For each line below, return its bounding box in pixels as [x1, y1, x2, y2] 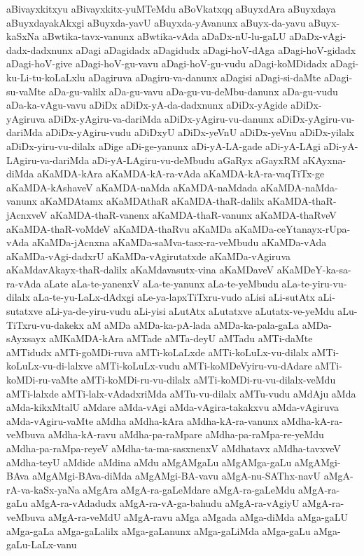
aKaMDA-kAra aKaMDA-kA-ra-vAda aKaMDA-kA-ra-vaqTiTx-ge [36, 166, 325, 181]
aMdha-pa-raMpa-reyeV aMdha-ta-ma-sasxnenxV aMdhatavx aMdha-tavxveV [6, 441, 341, 455]
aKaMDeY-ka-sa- [276, 262, 351, 277]
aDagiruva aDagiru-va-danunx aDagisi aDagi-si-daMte [88, 69, 321, 84]
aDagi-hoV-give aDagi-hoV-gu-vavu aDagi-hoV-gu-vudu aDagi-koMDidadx [6, 56, 328, 71]
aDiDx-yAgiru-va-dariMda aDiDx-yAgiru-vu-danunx [48, 111, 274, 126]
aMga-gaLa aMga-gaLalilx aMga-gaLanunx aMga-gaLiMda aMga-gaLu [6, 523, 311, 538]
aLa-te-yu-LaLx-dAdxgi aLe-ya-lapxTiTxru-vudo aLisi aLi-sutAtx [33, 290, 315, 304]
